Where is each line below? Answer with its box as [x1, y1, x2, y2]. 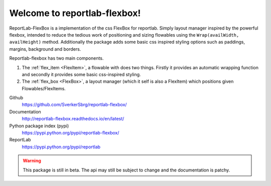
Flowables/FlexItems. [22, 85, 66, 91]
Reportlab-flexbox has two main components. [9, 55, 104, 61]
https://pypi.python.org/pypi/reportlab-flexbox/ [22, 130, 119, 136]
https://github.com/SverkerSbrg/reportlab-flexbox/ [22, 102, 127, 108]
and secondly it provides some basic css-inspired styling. [22, 71, 141, 77]
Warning [23, 158, 41, 164]
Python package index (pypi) [9, 123, 69, 129]
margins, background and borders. [9, 46, 81, 52]
